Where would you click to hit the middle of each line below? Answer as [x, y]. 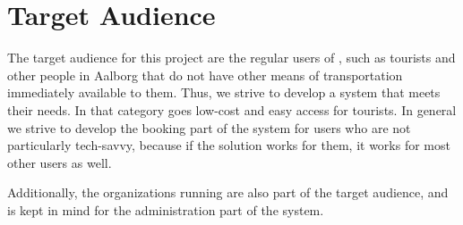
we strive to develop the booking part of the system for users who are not [209, 127]
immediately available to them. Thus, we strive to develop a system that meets [224, 92]
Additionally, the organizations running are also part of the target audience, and [228, 192]
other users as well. [60, 162]
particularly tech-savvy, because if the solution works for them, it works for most [229, 145]
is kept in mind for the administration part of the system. [166, 209]
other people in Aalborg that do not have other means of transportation [205, 75]
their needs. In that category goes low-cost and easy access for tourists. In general [232, 109]
